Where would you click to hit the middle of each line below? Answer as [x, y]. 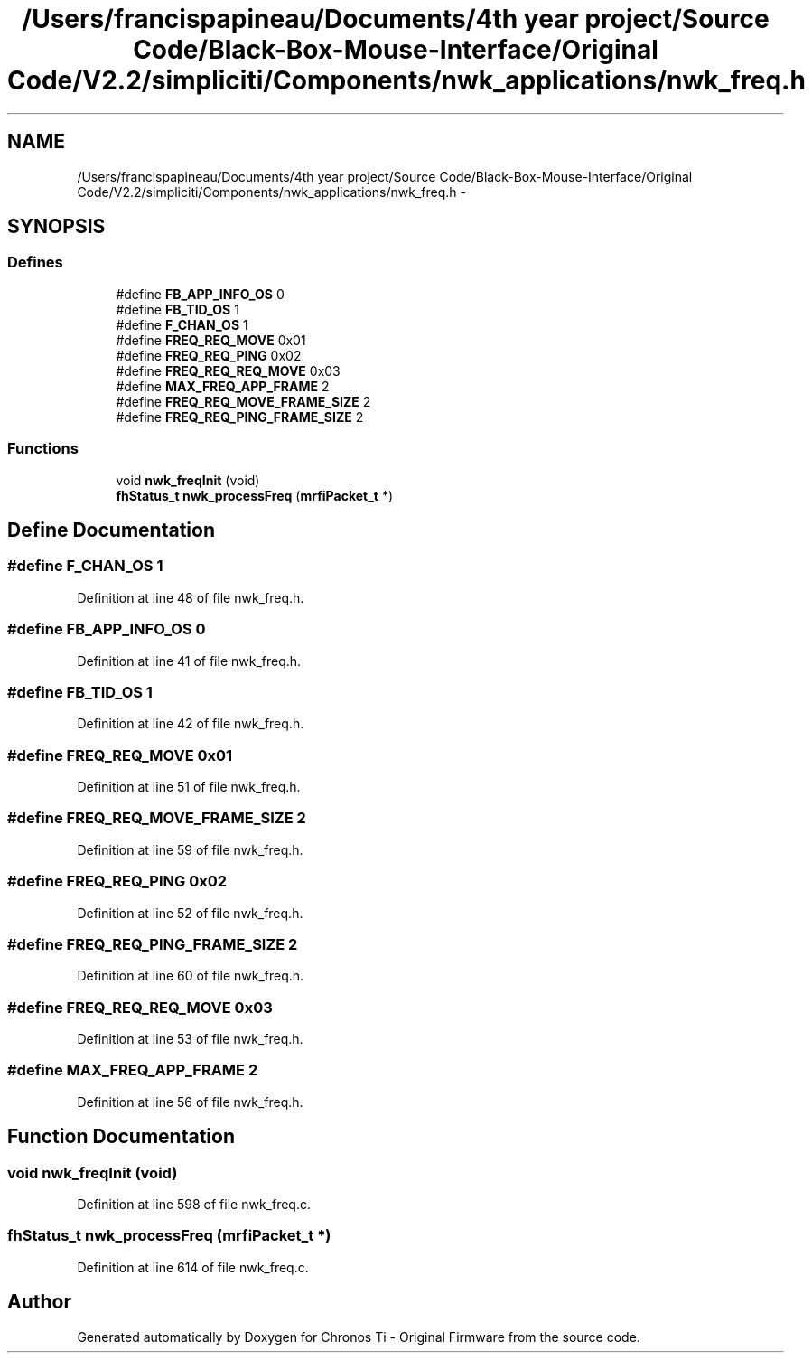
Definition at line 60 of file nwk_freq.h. [191, 976]
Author [39, 1302]
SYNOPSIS [56, 227]
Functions [43, 449]
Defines [35, 263]
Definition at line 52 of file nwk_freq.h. [190, 913]
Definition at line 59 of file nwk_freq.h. [190, 849]
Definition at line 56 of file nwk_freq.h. [190, 1102]
